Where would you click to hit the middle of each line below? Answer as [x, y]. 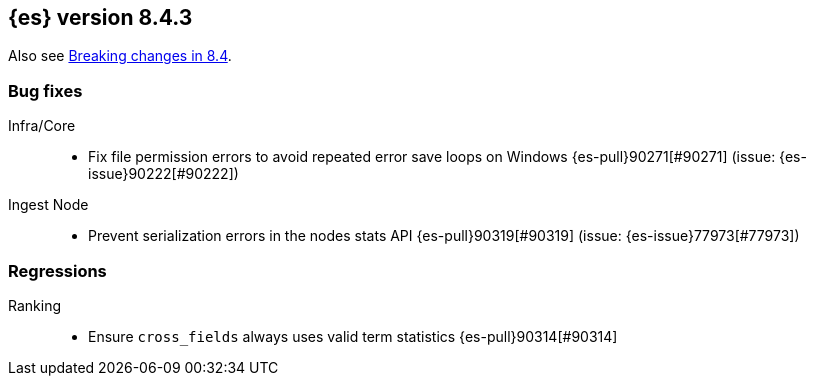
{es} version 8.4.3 [100, 17]
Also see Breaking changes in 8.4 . [120, 56]
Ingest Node [48, 205]
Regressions [57, 270]
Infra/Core [42, 126]
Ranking [35, 305]
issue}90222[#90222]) [163, 174]
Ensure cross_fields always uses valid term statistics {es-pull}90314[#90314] [353, 336]
